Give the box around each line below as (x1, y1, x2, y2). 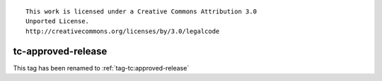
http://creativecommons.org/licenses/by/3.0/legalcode (25, 27, 220, 35)
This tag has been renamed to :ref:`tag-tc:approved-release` (13, 63, 190, 72)
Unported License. (25, 18, 90, 25)
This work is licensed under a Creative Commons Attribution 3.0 (25, 8, 257, 15)
